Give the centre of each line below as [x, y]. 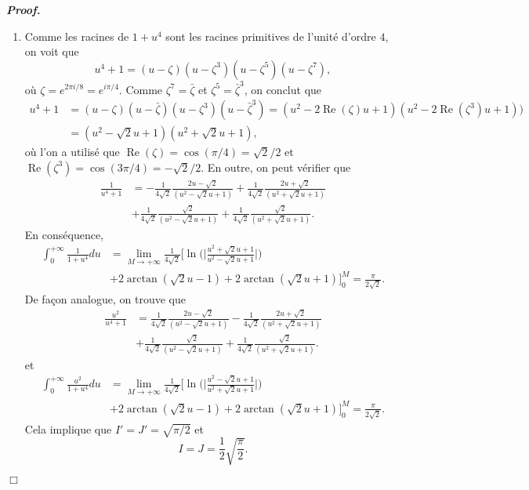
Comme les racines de [77, 36]
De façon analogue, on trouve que [105, 298]
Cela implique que [68, 428]
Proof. [24, 9]
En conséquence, [64, 234]
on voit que [52, 51]
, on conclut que [283, 89]
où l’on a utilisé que [72, 152]
